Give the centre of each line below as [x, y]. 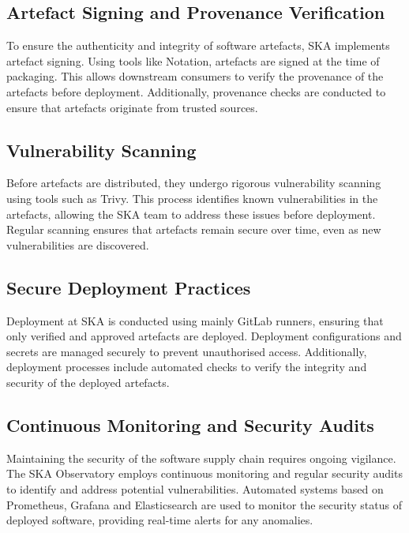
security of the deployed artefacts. [88, 382]
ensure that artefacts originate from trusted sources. [132, 107]
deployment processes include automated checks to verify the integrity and [187, 367]
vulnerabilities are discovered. [78, 244]
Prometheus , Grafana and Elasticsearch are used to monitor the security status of [204, 504]
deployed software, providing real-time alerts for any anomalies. [160, 520]
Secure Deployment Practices [129, 287]
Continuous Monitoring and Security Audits [190, 424]
